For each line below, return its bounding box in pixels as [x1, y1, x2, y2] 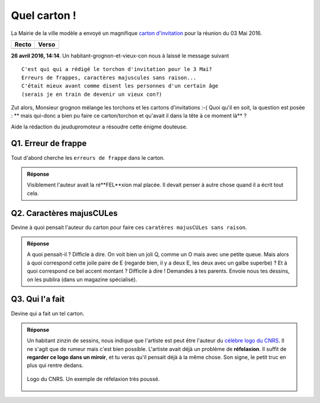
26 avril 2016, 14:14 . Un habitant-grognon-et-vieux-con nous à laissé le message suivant [11, 52, 229, 59]
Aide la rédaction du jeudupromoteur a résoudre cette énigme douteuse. [11, 123, 188, 130]
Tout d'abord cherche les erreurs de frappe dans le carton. [11, 154, 165, 161]
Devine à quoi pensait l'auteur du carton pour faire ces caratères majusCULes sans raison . [11, 224, 247, 231]
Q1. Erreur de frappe [11, 138, 87, 149]
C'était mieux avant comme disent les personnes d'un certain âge [21, 83, 219, 89]
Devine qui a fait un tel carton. [11, 309, 85, 317]
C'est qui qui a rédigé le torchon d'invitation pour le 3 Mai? [21, 66, 213, 73]
